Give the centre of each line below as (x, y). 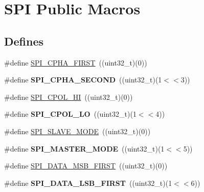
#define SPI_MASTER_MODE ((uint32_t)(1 (84, 148)
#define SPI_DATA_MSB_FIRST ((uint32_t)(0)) (86, 166)
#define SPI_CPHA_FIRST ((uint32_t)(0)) (76, 62)
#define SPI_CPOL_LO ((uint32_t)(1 (70, 114)
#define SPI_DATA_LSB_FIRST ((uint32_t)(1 (88, 183)
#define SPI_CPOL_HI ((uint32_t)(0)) (69, 97)
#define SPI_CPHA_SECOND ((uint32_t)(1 (83, 80)
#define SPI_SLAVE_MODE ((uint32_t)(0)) (77, 131)
